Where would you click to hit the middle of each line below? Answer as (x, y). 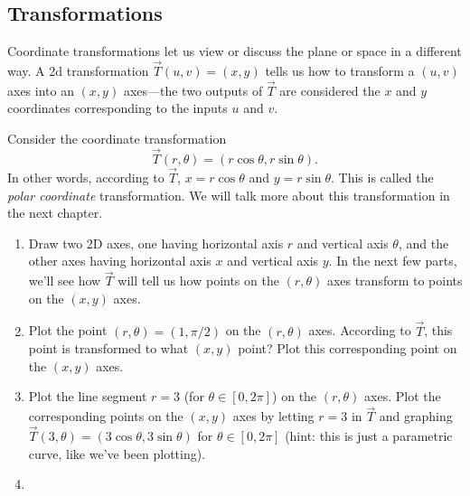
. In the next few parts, (393, 261)
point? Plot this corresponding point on (348, 348)
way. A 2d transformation (78, 71)
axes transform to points (395, 281)
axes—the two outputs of (193, 90)
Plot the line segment (88, 396)
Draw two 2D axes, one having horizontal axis (156, 243)
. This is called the (382, 178)
